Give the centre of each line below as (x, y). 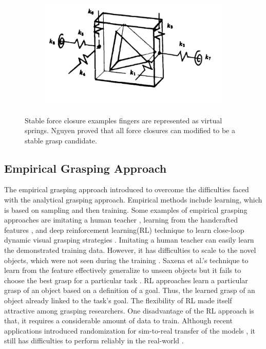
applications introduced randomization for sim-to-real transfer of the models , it (130, 330)
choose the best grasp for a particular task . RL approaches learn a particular (126, 280)
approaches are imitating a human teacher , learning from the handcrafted (121, 220)
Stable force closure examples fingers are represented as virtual (123, 120)
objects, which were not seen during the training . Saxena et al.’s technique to (126, 260)
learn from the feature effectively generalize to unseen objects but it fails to (123, 270)
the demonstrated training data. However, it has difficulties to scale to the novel (130, 250)
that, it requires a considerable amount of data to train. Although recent (118, 320)
